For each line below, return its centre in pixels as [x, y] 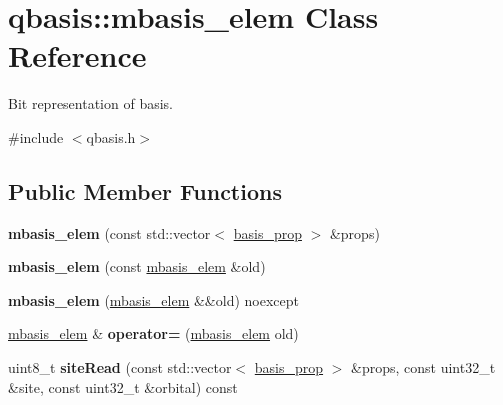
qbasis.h [111, 136]
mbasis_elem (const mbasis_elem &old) [137, 266]
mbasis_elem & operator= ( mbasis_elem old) [153, 333]
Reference [77, 55]
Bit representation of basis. [91, 103]
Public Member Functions [145, 190]
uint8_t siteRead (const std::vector [120, 367]
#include [36, 136]
